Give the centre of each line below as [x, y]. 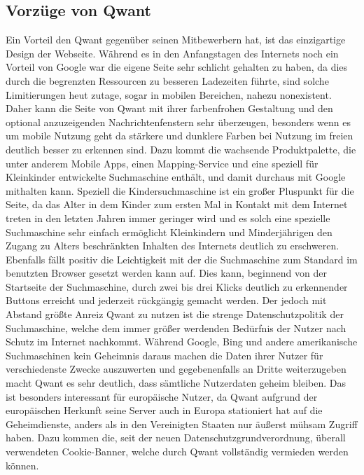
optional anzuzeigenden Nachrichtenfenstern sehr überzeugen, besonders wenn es [178, 122]
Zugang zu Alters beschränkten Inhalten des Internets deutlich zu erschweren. [173, 246]
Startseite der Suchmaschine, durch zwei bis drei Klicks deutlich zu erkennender [177, 286]
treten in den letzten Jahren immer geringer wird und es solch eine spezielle [168, 218]
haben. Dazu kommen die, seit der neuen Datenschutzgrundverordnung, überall [176, 438]
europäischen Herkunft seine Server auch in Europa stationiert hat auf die [164, 410]
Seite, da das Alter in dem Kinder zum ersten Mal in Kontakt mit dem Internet [177, 204]
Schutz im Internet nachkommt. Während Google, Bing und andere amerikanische [182, 342]
